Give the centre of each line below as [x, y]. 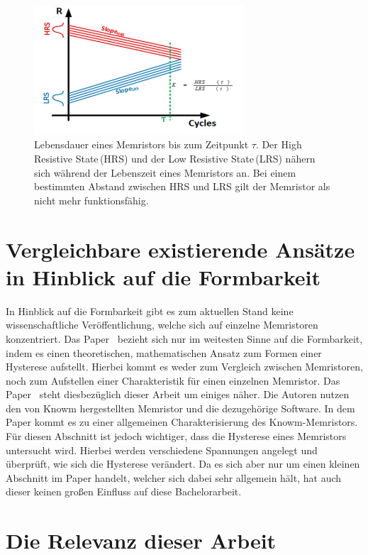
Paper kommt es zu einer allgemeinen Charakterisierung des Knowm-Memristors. [182, 422]
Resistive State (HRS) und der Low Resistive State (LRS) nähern [175, 159]
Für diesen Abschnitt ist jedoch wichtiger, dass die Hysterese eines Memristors [176, 436]
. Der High [279, 144]
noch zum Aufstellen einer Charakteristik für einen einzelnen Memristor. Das [173, 380]
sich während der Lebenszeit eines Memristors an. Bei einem [165, 172]
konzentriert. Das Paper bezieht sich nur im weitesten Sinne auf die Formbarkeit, [184, 338]
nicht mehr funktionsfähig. [91, 200]
